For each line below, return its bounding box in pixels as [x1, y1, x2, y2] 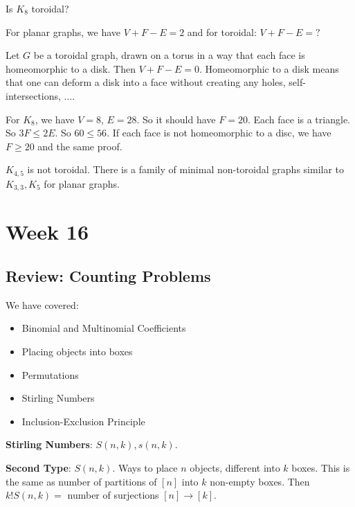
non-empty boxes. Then [210, 474, 310, 488]
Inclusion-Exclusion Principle [21, 413, 145, 428]
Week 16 [6, 217, 89, 246]
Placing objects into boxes [21, 344, 133, 359]
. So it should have [136, 112, 216, 126]
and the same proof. [37, 139, 122, 153]
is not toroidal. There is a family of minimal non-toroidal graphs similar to [27, 162, 345, 177]
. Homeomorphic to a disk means [199, 61, 339, 75]
